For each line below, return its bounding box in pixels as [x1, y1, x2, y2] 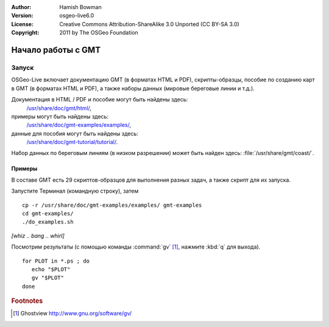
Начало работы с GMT [11, 44, 101, 55]
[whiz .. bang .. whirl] [11, 232, 65, 239]
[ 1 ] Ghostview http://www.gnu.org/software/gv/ [13, 310, 132, 317]
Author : [11, 4, 32, 10]
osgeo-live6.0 [59, 12, 94, 19]
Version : [11, 12, 34, 19]
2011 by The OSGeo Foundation [59, 29, 138, 36]
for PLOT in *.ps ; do [22, 257, 90, 264]
